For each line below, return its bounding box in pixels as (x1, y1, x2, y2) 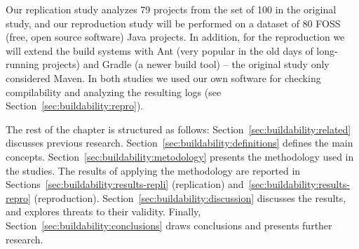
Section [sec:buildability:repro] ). (6, 98, 144, 113)
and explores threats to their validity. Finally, (6, 204, 201, 219)
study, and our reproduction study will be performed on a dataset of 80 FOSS (6, 15, 341, 30)
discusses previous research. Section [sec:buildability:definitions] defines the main (6, 135, 353, 150)
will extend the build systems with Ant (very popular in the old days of (6, 43, 313, 58)
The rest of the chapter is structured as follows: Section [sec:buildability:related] (6, 121, 351, 136)
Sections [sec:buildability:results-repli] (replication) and (6, 177, 244, 191)
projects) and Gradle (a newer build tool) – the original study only (42, 57, 330, 72)
